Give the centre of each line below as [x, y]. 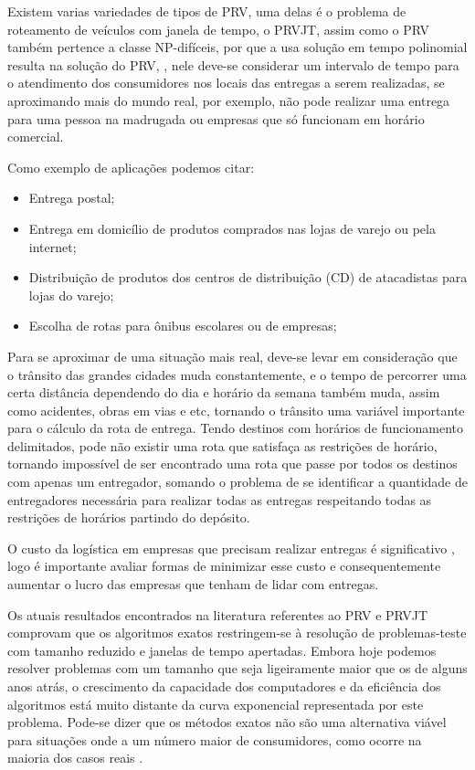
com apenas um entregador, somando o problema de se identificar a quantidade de [237, 482]
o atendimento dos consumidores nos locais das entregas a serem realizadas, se [226, 83]
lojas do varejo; [71, 295]
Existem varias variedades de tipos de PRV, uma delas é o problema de [207, 11]
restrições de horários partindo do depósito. [129, 517]
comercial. [36, 137]
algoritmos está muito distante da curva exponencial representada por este [216, 704]
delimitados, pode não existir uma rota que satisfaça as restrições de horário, [222, 445]
